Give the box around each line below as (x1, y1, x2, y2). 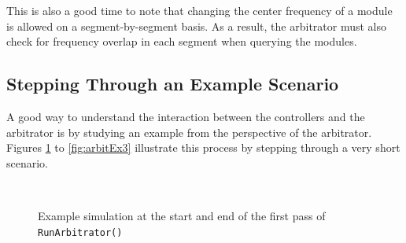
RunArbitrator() (38, 226, 123, 238)
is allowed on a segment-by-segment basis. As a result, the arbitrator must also (6, 17, 386, 34)
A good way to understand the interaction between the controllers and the (6, 108, 365, 124)
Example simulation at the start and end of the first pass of (38, 207, 326, 223)
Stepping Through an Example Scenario (6, 72, 339, 96)
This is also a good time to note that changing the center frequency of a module (6, 2, 393, 18)
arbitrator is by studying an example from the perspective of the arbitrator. (6, 123, 372, 140)
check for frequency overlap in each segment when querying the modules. (6, 33, 357, 50)
